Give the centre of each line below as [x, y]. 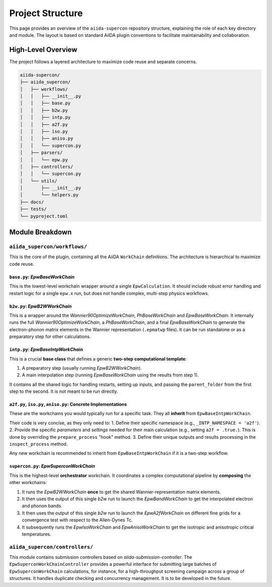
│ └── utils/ [39, 181]
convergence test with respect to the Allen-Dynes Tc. [77, 520]
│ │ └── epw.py [44, 160]
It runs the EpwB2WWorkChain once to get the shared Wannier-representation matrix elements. [121, 492]
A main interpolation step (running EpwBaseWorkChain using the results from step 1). [110, 375]
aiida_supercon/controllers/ [51, 547]
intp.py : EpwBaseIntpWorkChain [46, 349]
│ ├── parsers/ [41, 153]
